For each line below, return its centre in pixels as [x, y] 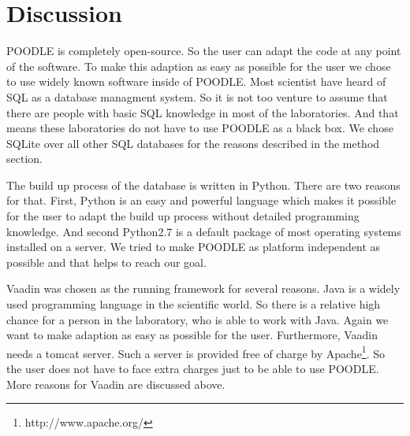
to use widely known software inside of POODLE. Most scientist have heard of [196, 81]
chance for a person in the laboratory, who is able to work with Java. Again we [198, 319]
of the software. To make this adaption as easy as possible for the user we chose [199, 66]
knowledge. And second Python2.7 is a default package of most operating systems [204, 231]
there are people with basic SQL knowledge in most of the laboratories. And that [203, 112]
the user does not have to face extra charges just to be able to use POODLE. [193, 369]
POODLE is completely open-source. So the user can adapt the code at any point [204, 51]
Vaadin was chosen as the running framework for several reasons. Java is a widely [203, 288]
